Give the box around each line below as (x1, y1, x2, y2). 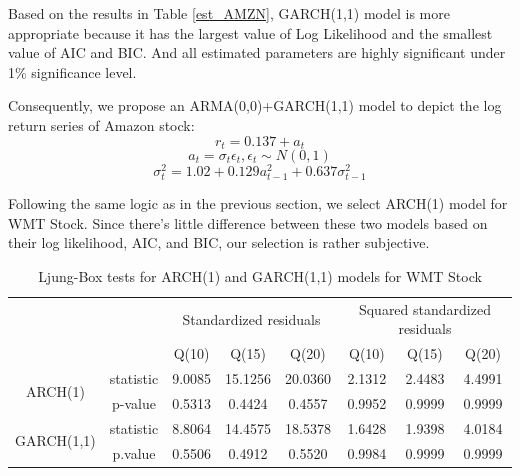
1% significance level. (8, 61, 137, 82)
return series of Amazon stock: (8, 114, 195, 135)
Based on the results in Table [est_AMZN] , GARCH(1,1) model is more (8, 3, 450, 23)
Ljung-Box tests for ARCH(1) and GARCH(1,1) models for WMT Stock (38, 266, 482, 287)
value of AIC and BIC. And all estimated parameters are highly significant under (8, 42, 506, 63)
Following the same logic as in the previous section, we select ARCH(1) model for (8, 193, 508, 214)
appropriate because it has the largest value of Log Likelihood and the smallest (8, 22, 493, 43)
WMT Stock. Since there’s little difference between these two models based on (8, 212, 488, 233)
